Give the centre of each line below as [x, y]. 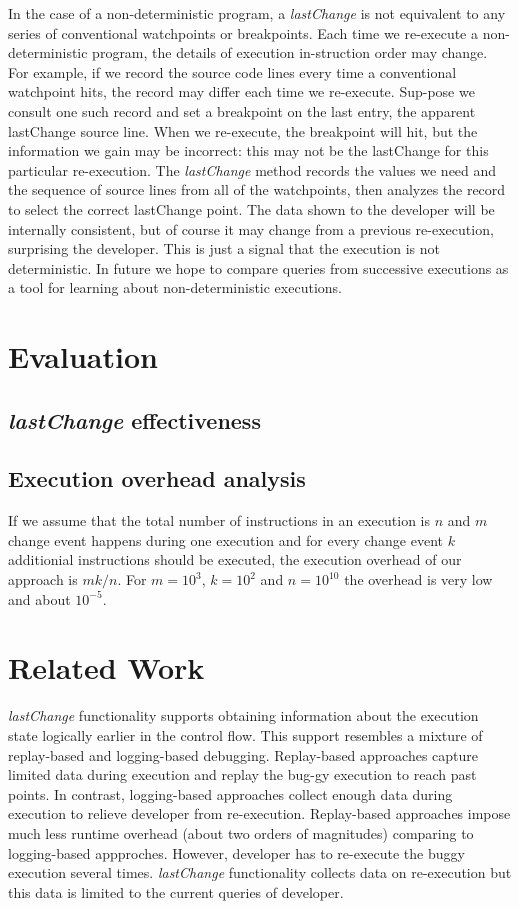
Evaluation [83, 356]
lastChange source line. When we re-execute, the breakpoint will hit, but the [243, 130]
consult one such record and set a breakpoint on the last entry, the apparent [242, 110]
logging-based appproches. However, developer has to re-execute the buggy [236, 852]
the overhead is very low [418, 579]
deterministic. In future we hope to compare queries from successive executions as [258, 267]
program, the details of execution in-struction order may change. [290, 52]
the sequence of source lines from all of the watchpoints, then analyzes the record [257, 189]
